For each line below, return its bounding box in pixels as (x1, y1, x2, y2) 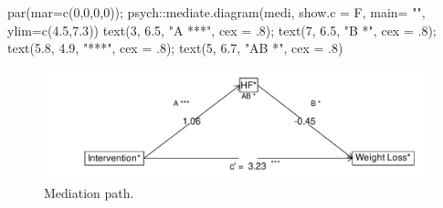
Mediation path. (44, 183, 134, 203)
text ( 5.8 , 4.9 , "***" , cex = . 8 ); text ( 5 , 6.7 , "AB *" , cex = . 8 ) (7, 38, 343, 57)
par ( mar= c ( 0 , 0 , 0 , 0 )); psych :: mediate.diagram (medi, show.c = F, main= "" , (7, 3, 426, 21)
